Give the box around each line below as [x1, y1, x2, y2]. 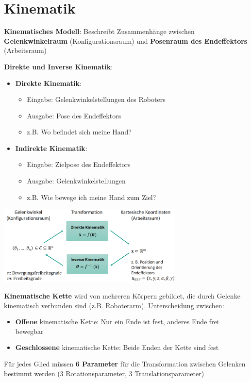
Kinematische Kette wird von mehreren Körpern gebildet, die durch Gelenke [4, 291, 240, 301]
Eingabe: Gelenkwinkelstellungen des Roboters [27, 94, 166, 104]
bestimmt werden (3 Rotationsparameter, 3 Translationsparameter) [4, 368, 204, 378]
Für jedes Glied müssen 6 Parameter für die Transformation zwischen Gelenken [4, 359, 246, 369]
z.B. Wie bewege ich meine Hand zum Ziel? [27, 192, 156, 202]
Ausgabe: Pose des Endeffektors [27, 110, 121, 120]
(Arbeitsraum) [4, 45, 47, 55]
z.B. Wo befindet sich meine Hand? [27, 127, 132, 137]
